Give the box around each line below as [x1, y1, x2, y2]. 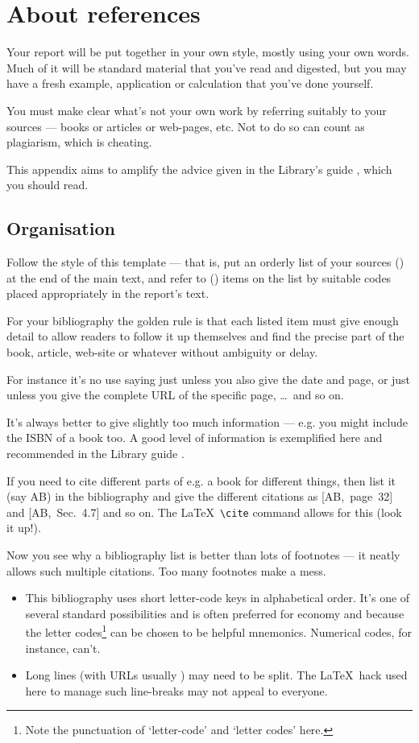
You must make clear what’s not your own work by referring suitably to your [6, 101, 387, 118]
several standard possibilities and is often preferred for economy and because [25, 605, 404, 621]
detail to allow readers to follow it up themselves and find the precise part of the [6, 328, 404, 345]
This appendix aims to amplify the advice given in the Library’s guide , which [6, 160, 392, 177]
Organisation [6, 216, 115, 241]
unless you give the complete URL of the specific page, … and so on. [6, 386, 344, 403]
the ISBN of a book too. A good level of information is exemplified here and [6, 429, 383, 446]
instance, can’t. [25, 639, 101, 656]
